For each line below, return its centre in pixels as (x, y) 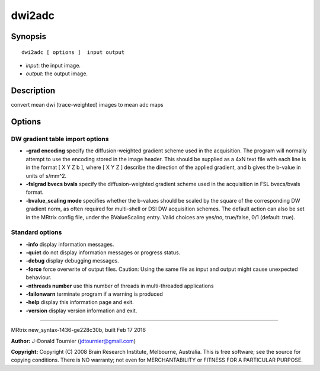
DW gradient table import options (60, 139)
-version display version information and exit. (81, 311)
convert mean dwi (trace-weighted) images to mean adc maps (87, 105)
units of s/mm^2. (46, 175)
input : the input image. (53, 65)
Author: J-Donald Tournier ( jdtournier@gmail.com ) (73, 341)
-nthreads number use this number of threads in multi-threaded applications (120, 286)
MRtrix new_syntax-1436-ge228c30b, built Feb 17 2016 (79, 330)
